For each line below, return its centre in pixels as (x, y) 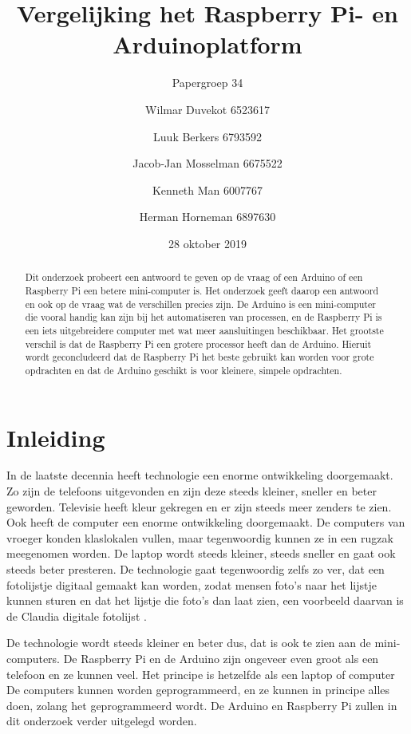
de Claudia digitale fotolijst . (77, 616)
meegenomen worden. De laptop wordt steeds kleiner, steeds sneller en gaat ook (201, 553)
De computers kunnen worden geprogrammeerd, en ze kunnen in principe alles (198, 690)
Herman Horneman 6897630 (207, 217)
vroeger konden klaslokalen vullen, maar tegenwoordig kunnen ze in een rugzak (200, 537)
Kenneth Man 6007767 (207, 189)
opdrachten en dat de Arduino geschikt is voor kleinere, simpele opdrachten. (184, 370)
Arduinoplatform (207, 44)
